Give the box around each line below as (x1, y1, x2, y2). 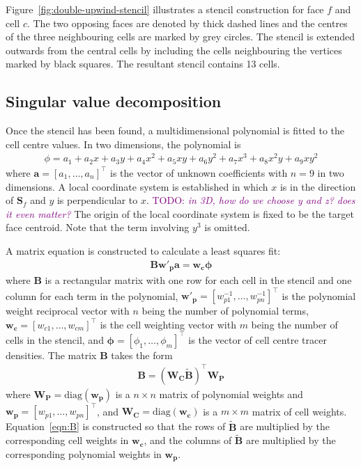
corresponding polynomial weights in (6, 447, 162, 461)
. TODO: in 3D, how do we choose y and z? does (146, 193, 355, 207)
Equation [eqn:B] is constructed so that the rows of (6, 419, 226, 434)
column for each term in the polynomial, (6, 288, 178, 303)
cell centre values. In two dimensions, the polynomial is (6, 136, 241, 151)
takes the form (111, 347, 173, 362)
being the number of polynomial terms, (141, 303, 309, 318)
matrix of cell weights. (252, 404, 347, 418)
